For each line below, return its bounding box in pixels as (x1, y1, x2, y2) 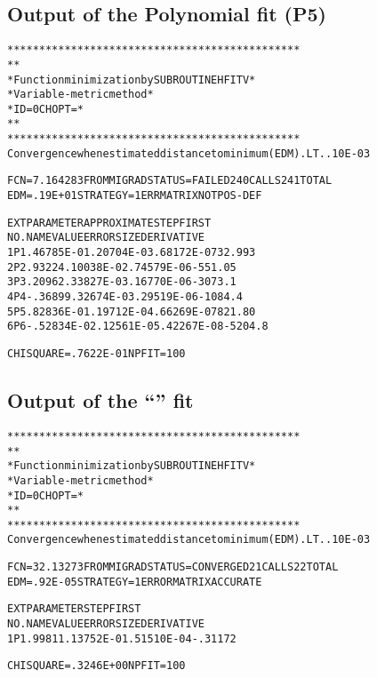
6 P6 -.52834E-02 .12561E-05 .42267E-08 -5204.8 (7, 320, 269, 333)
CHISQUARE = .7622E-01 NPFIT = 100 (7, 347, 186, 361)
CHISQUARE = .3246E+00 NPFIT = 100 (7, 659, 186, 673)
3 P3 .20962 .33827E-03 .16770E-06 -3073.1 (7, 275, 237, 289)
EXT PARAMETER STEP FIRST (7, 602, 141, 616)
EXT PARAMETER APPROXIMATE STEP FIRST (7, 216, 212, 229)
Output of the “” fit (7, 387, 194, 414)
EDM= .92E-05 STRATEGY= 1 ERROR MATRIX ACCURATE (7, 575, 262, 588)
